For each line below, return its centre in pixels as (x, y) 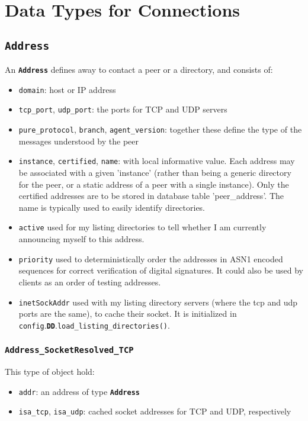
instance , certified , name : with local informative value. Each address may (157, 161)
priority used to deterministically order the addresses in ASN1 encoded (151, 258)
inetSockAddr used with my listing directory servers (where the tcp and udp (158, 302)
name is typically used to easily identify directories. (112, 207)
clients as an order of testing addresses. (90, 282)
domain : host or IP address (67, 89)
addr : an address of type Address (79, 391)
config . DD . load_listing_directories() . (94, 325)
